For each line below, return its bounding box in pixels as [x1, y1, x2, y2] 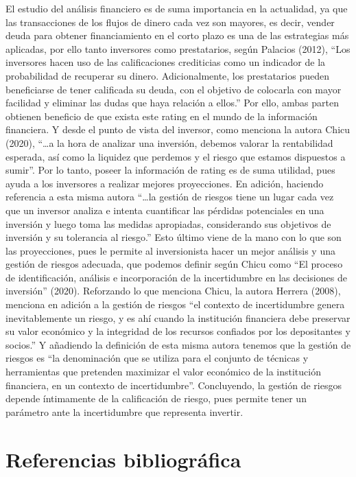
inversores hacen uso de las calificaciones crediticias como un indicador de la [5, 55, 326, 69]
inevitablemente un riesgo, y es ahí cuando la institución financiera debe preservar [5, 310, 351, 325]
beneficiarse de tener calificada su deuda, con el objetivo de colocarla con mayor [5, 82, 342, 96]
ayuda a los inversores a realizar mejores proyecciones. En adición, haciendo [5, 176, 324, 190]
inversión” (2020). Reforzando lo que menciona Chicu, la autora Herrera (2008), [5, 283, 341, 298]
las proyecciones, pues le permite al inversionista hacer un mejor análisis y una [5, 243, 335, 257]
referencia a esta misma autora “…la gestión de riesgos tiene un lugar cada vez [5, 189, 334, 204]
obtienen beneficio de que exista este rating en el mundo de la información [5, 108, 318, 123]
